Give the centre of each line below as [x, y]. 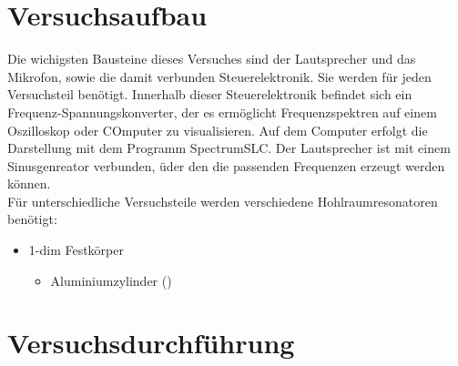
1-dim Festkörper [76, 250]
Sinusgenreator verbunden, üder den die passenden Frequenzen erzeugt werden [226, 165]
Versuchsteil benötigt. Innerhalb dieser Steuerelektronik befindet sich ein [210, 94]
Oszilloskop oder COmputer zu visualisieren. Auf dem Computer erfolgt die [218, 130]
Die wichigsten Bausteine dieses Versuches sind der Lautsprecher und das [212, 59]
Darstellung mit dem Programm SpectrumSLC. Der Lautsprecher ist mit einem [229, 148]
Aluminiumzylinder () [111, 280]
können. [29, 183]
